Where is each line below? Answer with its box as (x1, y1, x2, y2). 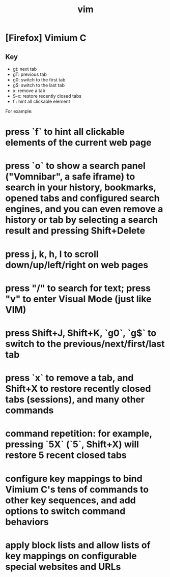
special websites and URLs (5, 561, 121, 572)
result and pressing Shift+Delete (5, 225, 146, 237)
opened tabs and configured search (5, 192, 160, 204)
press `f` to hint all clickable (5, 126, 125, 138)
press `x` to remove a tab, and (5, 372, 134, 384)
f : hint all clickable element (12, 98, 70, 104)
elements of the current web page (5, 137, 152, 149)
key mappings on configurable (5, 550, 137, 562)
